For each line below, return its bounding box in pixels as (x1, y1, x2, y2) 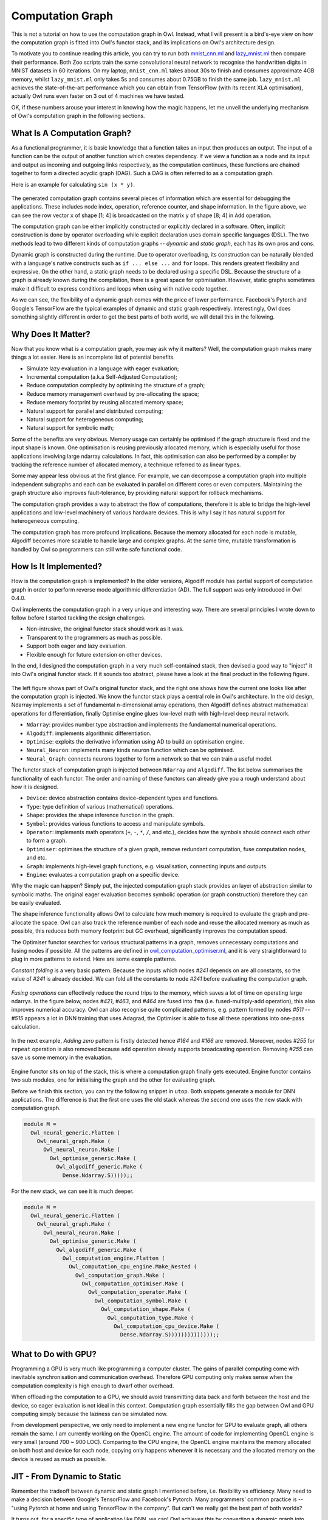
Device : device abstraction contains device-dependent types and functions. (26, 794, 219, 802)
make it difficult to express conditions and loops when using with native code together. (11, 285, 228, 292)
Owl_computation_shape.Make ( (100, 1306, 191, 1313)
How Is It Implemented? (11, 561, 103, 572)
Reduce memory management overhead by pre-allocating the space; (26, 390, 200, 398)
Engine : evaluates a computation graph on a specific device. (26, 871, 180, 878)
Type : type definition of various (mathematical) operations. (26, 803, 174, 810)
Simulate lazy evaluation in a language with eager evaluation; (26, 365, 179, 372)
